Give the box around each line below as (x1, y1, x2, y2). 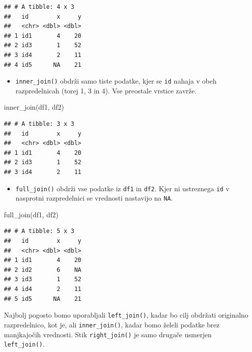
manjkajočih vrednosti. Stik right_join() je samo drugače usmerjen (4, 329, 212, 339)
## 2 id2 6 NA (4, 266, 82, 273)
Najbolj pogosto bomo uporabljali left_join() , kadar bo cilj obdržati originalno (4, 310, 249, 320)
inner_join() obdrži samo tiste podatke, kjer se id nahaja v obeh (15, 76, 217, 86)
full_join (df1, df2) (4, 209, 58, 219)
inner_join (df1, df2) (4, 102, 64, 112)
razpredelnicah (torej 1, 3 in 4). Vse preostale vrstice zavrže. (15, 85, 197, 95)
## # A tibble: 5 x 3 (4, 228, 75, 235)
